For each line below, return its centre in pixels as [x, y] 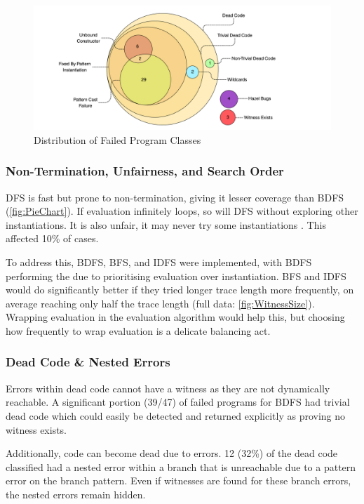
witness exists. [36, 429]
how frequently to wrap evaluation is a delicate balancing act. [138, 330]
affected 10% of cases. [52, 238]
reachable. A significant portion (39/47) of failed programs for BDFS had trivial [178, 402]
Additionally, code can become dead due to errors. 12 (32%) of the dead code [172, 453]
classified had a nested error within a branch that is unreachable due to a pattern [181, 466]
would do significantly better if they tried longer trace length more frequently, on [180, 290]
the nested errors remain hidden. [76, 494]
